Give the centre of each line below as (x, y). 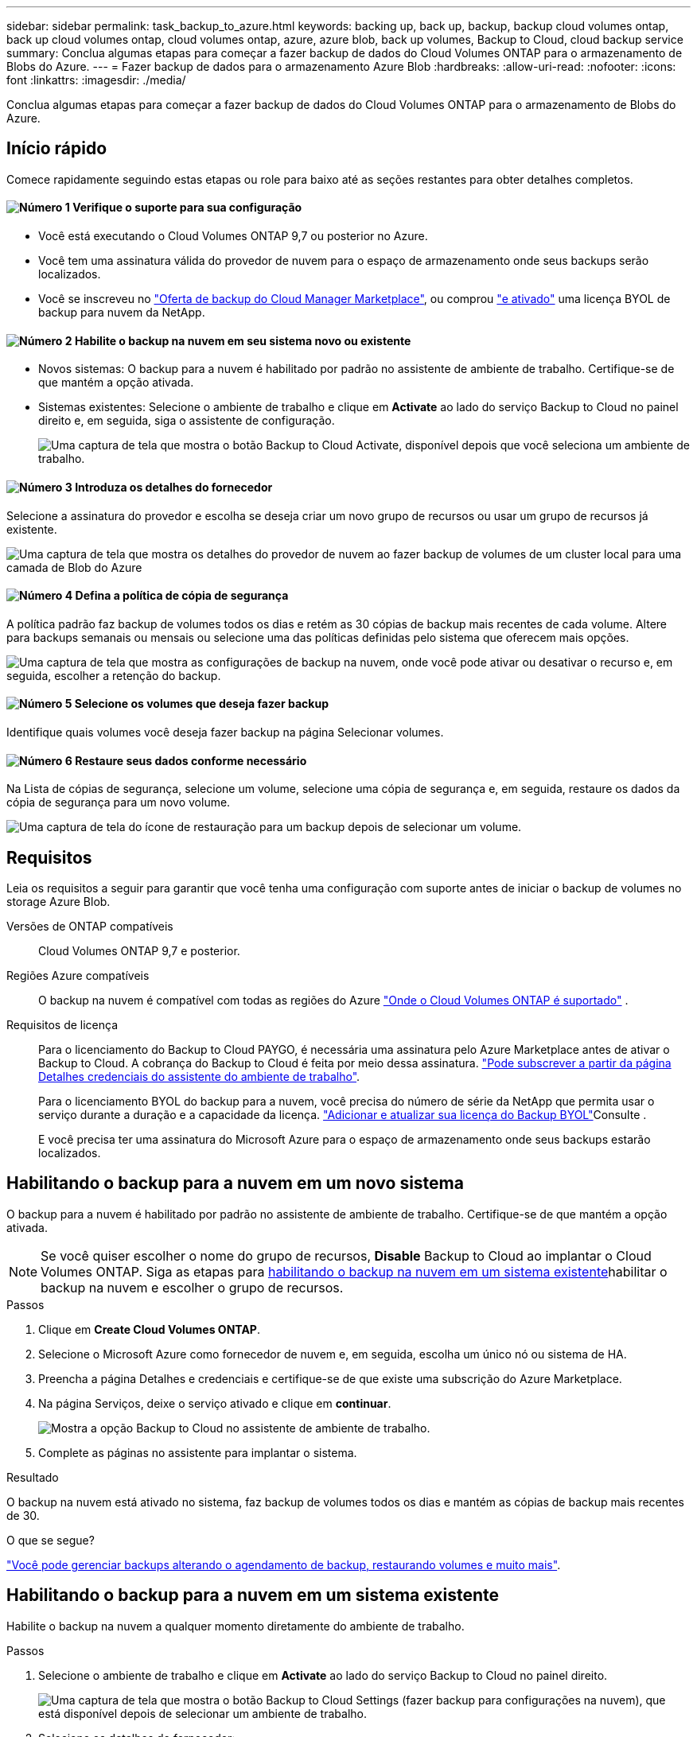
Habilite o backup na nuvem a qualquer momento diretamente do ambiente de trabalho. (236, 1626)
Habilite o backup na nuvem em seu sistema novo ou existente (243, 340)
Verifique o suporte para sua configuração (187, 208)
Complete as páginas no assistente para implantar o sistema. (198, 1452)
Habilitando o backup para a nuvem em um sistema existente (253, 1595)
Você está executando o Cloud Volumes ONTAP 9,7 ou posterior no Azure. (233, 236)
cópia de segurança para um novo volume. (119, 802)
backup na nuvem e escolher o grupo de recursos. (192, 1287)
